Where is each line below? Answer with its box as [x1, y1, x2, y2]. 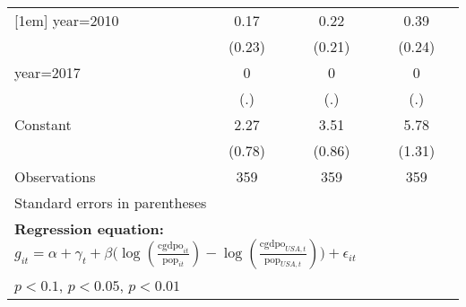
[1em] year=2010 [14, 10, 119, 31]
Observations [14, 166, 96, 187]
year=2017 [14, 62, 81, 83]
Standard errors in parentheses [14, 192, 207, 213]
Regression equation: [14, 218, 164, 239]
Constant [14, 114, 72, 135]
